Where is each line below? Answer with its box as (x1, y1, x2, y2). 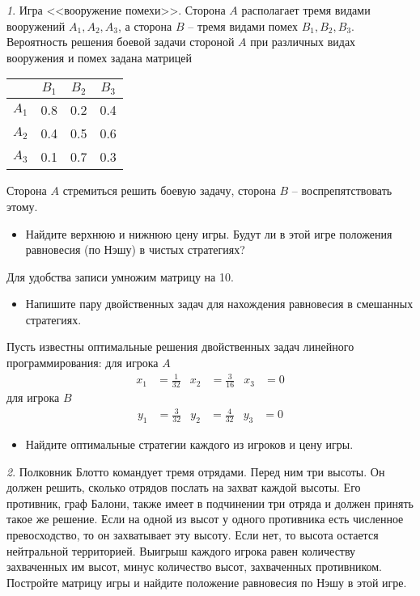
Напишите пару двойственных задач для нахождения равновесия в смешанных (25, 295, 414, 312)
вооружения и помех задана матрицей (6, 49, 192, 66)
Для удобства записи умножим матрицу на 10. (6, 268, 234, 285)
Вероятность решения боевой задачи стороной (6, 33, 235, 50)
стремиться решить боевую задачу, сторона (62, 182, 276, 199)
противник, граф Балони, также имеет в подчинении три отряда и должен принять (6, 494, 414, 511)
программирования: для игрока (6, 354, 159, 371)
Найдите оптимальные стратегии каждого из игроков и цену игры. (25, 435, 354, 452)
